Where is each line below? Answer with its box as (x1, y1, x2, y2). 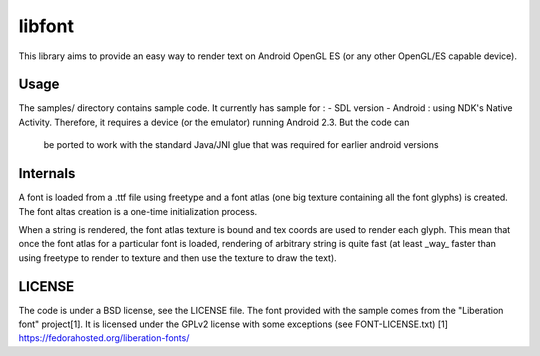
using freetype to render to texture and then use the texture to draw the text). (18, 251, 337, 264)
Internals (18, 165, 76, 182)
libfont (18, 15, 75, 37)
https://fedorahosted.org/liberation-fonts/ (18, 332, 190, 344)
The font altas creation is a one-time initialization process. (18, 205, 258, 217)
